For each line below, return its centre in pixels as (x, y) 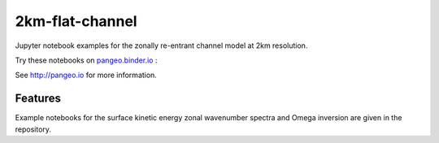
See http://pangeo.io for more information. (86, 75)
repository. (33, 129)
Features (38, 99)
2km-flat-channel (76, 21)
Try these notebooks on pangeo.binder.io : (86, 60)
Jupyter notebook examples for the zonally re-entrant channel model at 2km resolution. (161, 45)
